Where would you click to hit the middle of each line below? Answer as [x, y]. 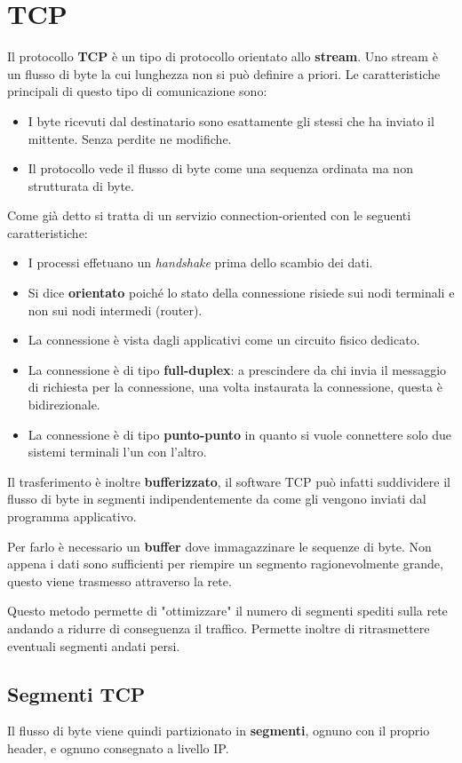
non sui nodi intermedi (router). [115, 310]
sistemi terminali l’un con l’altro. [117, 452]
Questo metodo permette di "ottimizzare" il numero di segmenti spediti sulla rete [227, 611]
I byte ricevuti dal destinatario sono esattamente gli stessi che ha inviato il [231, 120]
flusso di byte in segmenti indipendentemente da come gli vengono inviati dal [217, 499]
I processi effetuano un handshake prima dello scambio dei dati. [200, 262]
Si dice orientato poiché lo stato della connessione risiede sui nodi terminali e [241, 293]
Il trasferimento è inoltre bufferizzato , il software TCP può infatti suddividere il [229, 481]
